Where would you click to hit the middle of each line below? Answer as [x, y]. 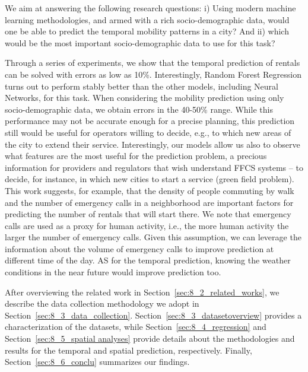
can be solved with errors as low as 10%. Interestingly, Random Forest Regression [153, 74]
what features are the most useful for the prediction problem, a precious [136, 156]
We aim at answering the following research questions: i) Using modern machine [150, 8]
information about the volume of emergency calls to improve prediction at [139, 248]
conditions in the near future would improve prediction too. [113, 272]
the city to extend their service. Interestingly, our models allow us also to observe [153, 144]
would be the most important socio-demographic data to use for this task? [140, 42]
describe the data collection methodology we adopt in [102, 303]
